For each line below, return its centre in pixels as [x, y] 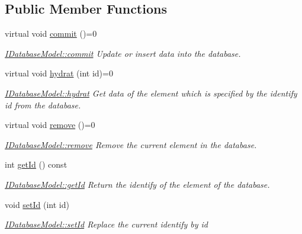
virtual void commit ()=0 [51, 33]
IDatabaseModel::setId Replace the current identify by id [106, 224]
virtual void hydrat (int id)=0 [59, 73]
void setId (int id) [37, 204]
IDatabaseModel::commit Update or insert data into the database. [123, 53]
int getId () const [36, 164]
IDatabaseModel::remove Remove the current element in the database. [131, 144]
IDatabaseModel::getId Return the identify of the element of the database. [137, 184]
